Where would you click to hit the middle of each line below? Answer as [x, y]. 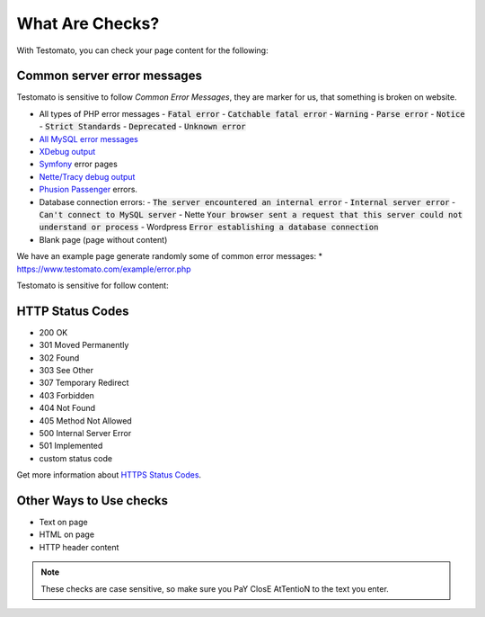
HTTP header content [79, 547]
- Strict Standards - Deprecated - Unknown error [142, 127]
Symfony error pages [79, 164]
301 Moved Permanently [84, 345]
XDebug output [67, 152]
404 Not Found [67, 408]
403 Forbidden [66, 395]
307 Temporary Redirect [84, 383]
